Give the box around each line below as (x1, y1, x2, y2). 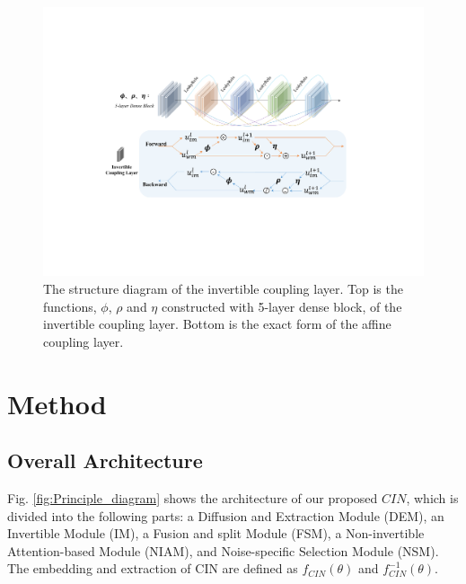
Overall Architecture (7, 447, 203, 474)
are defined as (222, 559, 298, 578)
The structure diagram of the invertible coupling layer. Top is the (43, 279, 403, 297)
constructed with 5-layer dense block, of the (161, 296, 402, 315)
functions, (43, 296, 97, 315)
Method (7, 385, 107, 421)
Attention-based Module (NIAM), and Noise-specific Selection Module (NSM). (7, 541, 439, 560)
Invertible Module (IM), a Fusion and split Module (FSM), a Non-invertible (7, 524, 425, 543)
